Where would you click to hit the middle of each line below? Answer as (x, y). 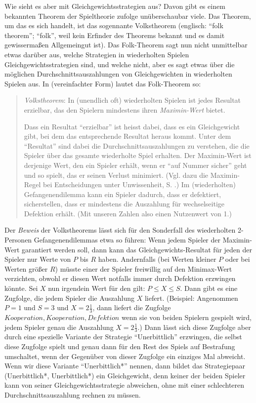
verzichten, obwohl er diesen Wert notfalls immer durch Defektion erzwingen (120, 278)
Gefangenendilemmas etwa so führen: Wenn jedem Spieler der (127, 240)
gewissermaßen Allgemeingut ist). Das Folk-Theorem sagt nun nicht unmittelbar (126, 45)
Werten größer (26, 268)
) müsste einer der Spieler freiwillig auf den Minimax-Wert (144, 268)
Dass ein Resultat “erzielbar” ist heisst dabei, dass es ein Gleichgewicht (132, 126)
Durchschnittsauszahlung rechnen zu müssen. (73, 395)
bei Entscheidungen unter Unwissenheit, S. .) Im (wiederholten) (139, 184)
